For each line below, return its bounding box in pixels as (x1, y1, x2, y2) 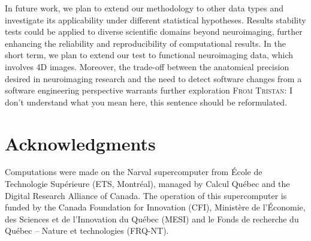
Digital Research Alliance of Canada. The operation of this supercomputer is (5, 189, 287, 201)
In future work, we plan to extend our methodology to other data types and (5, 2, 283, 14)
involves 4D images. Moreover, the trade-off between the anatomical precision (5, 60, 289, 73)
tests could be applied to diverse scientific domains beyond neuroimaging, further (5, 25, 303, 38)
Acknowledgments (5, 131, 156, 155)
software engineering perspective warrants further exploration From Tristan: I (5, 84, 292, 97)
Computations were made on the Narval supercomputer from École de (5, 165, 262, 178)
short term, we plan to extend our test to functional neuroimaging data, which (5, 49, 293, 61)
